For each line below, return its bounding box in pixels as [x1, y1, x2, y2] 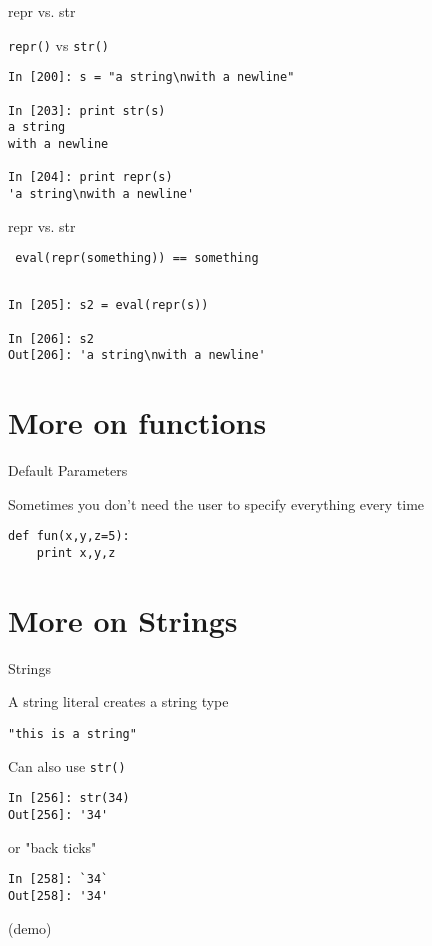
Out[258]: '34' [8, 888, 109, 903]
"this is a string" [8, 726, 137, 741]
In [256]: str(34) [8, 791, 130, 806]
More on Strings [8, 599, 238, 640]
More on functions [8, 402, 267, 443]
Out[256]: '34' [8, 807, 109, 822]
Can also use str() [8, 755, 126, 776]
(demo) [8, 917, 52, 938]
